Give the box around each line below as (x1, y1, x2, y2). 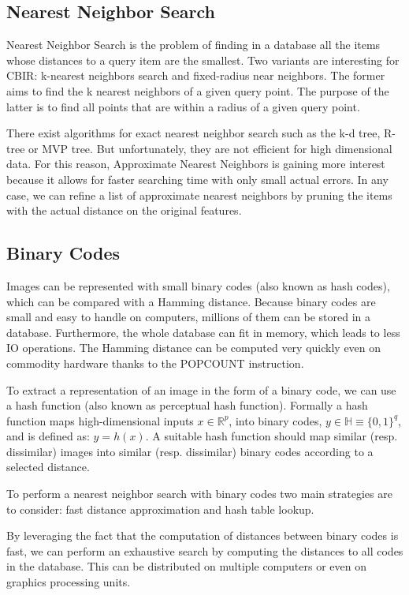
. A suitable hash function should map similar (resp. (145, 428, 398, 444)
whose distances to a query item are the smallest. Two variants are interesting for (6, 51, 400, 68)
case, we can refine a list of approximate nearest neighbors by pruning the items (6, 186, 392, 203)
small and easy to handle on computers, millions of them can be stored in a (6, 309, 371, 325)
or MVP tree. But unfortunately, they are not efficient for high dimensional (28, 140, 392, 156)
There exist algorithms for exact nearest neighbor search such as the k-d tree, (6, 125, 381, 141)
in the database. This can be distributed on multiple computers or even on (6, 558, 366, 574)
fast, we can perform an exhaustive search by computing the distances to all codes (6, 542, 403, 559)
